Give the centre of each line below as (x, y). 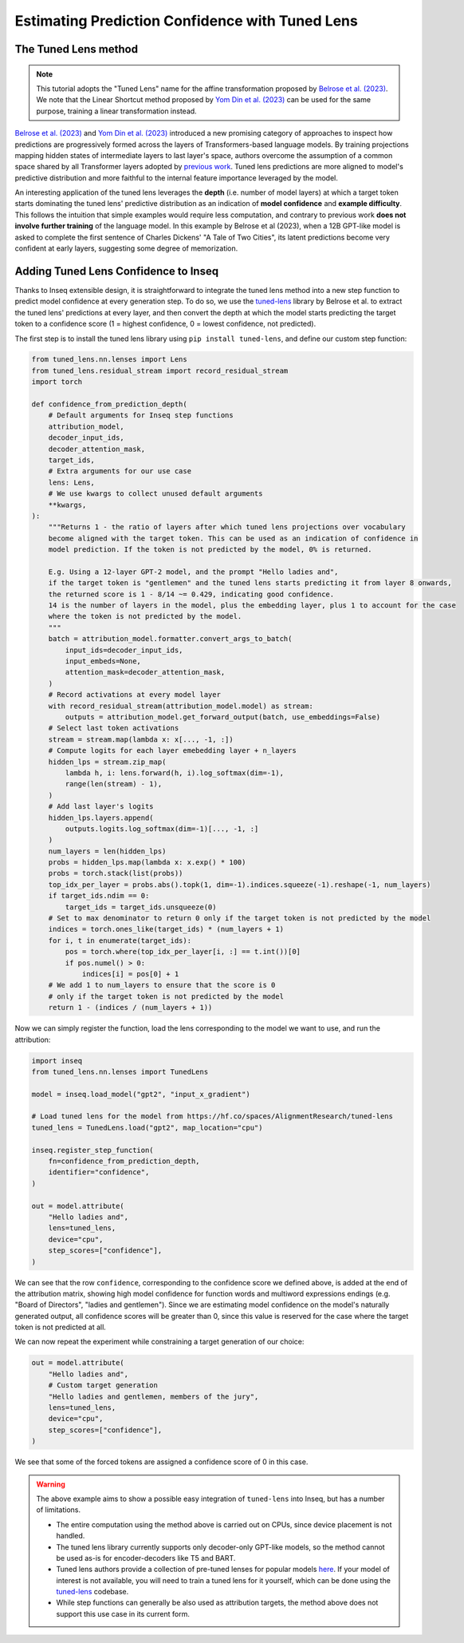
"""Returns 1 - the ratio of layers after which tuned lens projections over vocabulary (227, 527)
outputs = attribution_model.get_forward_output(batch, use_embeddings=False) (223, 717)
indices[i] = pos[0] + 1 (130, 974)
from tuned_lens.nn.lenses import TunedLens (120, 1071)
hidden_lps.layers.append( (101, 818)
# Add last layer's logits (101, 807)
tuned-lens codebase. (92, 1592)
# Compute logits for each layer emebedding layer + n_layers (172, 751)
